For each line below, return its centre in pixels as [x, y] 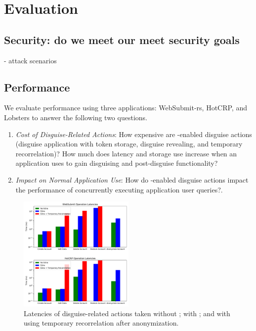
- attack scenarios [30, 60]
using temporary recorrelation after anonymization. [101, 323]
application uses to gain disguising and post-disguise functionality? [117, 163]
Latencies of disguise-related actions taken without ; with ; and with [127, 313]
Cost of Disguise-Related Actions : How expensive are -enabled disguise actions [134, 134]
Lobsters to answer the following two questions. [76, 117]
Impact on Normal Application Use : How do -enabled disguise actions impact [132, 179]
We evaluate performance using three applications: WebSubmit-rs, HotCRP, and [126, 108]
